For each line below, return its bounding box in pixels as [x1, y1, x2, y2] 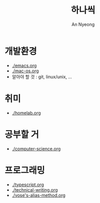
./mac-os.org [11, 68, 39, 74]
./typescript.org [11, 182, 44, 188]
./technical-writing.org [11, 187, 58, 193]
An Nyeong [71, 21, 95, 27]
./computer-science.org [11, 146, 61, 152]
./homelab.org [11, 110, 41, 116]
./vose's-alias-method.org [11, 192, 66, 198]
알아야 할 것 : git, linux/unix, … [11, 73, 73, 80]
